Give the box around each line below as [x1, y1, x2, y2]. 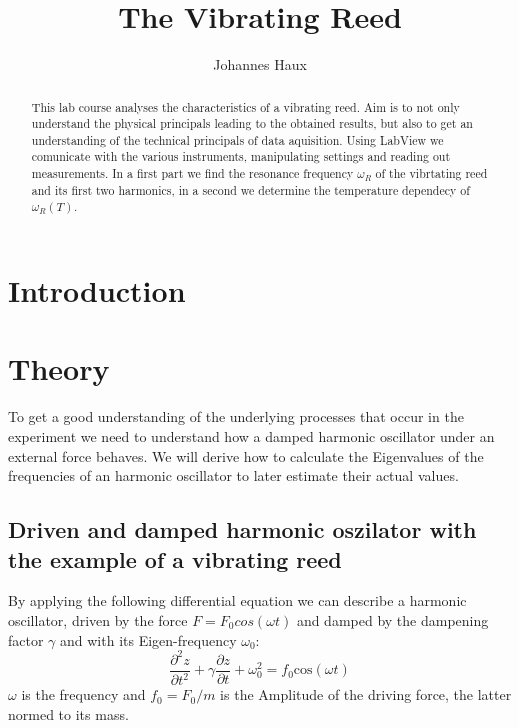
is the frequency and [21, 684, 146, 705]
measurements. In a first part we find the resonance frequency [31, 165, 354, 182]
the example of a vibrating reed [8, 543, 342, 574]
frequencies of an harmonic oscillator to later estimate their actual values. [8, 465, 459, 486]
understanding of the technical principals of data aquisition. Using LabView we [31, 131, 444, 148]
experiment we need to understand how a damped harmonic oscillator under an [8, 426, 495, 447]
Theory [8, 348, 110, 389]
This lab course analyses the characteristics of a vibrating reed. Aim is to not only [31, 98, 460, 115]
